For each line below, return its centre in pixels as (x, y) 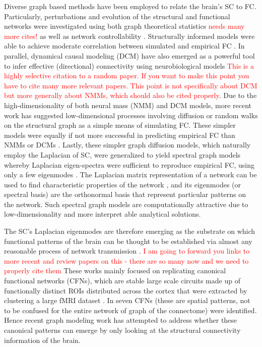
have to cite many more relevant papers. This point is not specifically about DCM (131, 85)
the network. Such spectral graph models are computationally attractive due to (126, 204)
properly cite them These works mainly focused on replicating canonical (115, 270)
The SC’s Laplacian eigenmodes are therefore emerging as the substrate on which (130, 231)
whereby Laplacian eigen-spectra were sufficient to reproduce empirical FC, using (129, 164)
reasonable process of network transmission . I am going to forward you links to (127, 251)
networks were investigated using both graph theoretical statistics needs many (124, 26)
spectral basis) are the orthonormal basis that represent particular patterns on (125, 194)
